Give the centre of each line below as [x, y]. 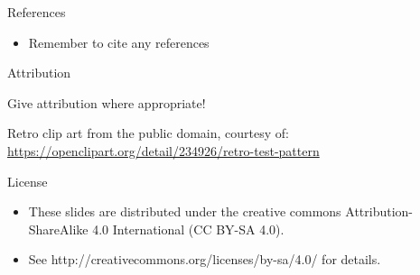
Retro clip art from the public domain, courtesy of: [148, 133]
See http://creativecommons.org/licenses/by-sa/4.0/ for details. [205, 259]
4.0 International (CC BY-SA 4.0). [188, 229]
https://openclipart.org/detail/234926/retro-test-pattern [163, 150]
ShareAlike [58, 229]
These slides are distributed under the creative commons [185, 211]
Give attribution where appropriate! [107, 102]
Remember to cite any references [119, 42]
